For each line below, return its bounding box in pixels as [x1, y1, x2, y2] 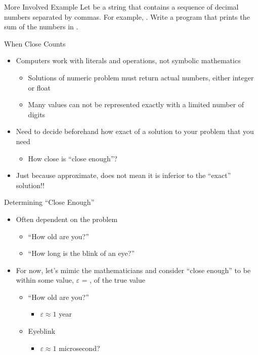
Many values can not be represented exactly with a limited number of [28, 99, 244, 110]
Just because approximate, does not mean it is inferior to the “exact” [16, 170, 231, 181]
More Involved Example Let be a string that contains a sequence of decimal [4, 2, 239, 12]
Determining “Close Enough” [4, 197, 95, 207]
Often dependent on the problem [16, 213, 118, 224]
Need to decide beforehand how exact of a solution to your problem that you [16, 126, 254, 137]
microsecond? [59, 342, 100, 353]
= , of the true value [81, 275, 145, 285]
